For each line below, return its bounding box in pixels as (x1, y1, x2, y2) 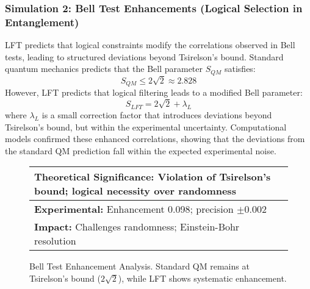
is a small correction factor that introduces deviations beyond (41, 108, 272, 121)
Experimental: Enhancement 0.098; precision (34, 202, 234, 216)
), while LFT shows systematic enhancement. (118, 271, 287, 284)
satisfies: (224, 62, 256, 75)
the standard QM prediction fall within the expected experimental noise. (5, 144, 276, 157)
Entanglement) (5, 14, 79, 29)
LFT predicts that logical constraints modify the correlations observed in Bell (5, 38, 295, 51)
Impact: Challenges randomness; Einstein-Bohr (34, 219, 240, 234)
